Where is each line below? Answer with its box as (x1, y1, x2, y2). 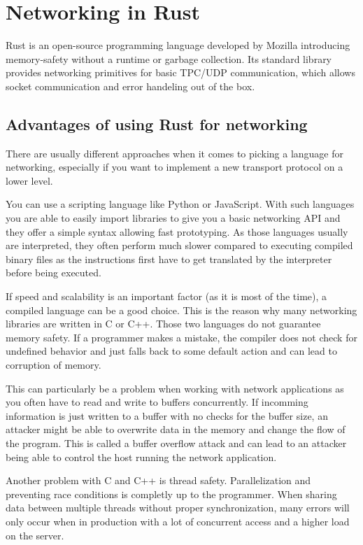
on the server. (6, 528, 64, 542)
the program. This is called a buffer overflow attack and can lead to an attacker (6, 435, 347, 450)
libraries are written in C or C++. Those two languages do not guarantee (6, 316, 321, 331)
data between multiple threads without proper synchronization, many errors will (6, 500, 350, 515)
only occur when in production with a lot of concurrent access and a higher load (6, 514, 350, 528)
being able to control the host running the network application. (6, 449, 277, 464)
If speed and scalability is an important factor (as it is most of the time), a (6, 289, 327, 304)
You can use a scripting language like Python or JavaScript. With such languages (6, 197, 355, 211)
